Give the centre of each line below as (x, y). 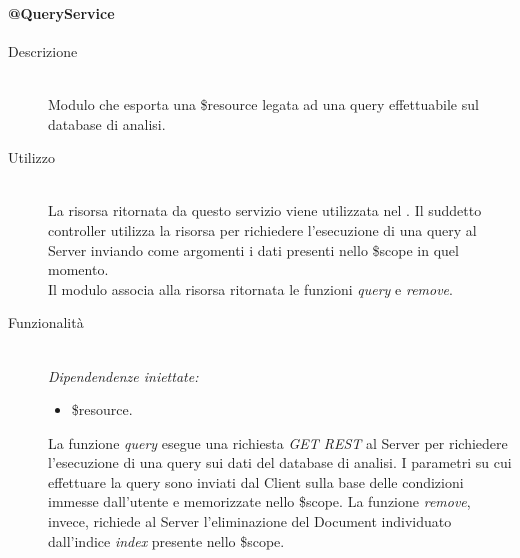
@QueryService (61, 12)
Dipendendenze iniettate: (123, 375)
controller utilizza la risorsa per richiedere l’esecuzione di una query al (262, 229)
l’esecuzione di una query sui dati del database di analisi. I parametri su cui (280, 462)
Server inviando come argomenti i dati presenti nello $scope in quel (253, 249)
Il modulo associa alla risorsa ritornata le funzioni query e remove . (250, 288)
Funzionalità (46, 322)
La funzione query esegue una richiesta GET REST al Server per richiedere (278, 442)
